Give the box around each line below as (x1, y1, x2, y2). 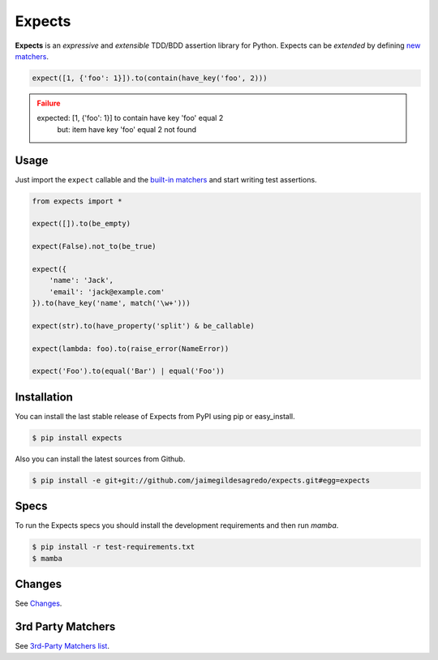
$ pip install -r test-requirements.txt (32, 542, 195, 551)
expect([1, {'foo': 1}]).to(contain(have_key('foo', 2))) (32, 73, 268, 83)
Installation (15, 390, 73, 404)
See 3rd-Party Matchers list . (15, 641, 109, 651)
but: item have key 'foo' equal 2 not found (57, 124, 197, 134)
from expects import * (32, 196, 122, 206)
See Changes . (15, 598, 62, 608)
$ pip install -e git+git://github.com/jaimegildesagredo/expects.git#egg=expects (32, 475, 371, 485)
